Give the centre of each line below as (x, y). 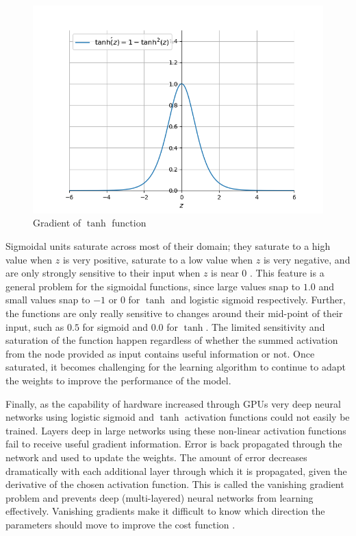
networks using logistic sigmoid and (80, 417)
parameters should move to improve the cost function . (120, 524)
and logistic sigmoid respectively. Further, (258, 300)
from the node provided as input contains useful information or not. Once (160, 353)
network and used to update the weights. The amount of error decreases (156, 457)
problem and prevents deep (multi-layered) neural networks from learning (160, 497)
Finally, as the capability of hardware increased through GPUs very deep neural (173, 403)
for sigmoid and (115, 326)
